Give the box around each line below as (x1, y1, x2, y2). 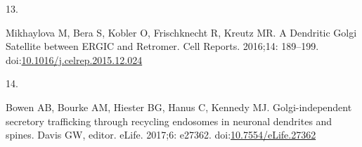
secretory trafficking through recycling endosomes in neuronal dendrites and (6, 113, 332, 128)
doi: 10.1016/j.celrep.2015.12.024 (6, 52, 143, 67)
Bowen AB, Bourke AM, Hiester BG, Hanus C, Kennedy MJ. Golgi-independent (6, 99, 352, 114)
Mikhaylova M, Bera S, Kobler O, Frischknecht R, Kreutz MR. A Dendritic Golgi (6, 25, 357, 39)
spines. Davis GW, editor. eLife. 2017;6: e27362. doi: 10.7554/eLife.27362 (6, 127, 316, 142)
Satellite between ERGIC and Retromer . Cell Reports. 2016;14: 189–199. (6, 39, 319, 53)
